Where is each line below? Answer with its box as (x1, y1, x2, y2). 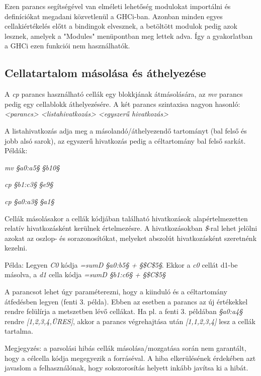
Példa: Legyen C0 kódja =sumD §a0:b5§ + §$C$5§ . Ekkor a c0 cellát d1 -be (5, 259, 238, 270)
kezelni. (5, 242, 28, 253)
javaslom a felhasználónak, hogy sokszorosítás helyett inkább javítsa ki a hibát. (5, 362, 248, 373)
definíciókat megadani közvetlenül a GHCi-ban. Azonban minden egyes (5, 11, 223, 21)
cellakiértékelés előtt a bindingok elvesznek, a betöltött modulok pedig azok (5, 21, 237, 31)
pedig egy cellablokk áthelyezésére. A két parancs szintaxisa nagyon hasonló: (5, 98, 240, 109)
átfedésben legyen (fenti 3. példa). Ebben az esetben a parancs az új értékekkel (5, 296, 248, 306)
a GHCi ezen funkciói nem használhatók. (5, 40, 130, 51)
